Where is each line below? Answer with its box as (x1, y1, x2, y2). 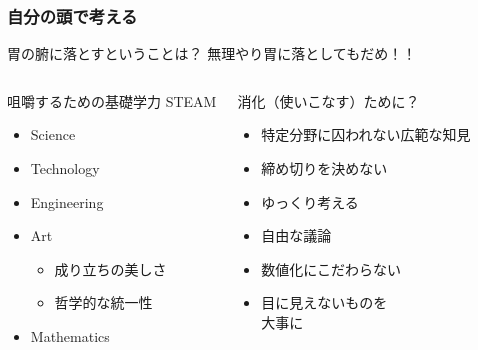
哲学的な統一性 (54, 292, 153, 313)
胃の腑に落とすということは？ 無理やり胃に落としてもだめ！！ (7, 43, 417, 64)
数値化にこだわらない (261, 258, 401, 279)
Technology (30, 158, 100, 178)
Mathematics (30, 325, 110, 346)
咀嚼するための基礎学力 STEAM (7, 90, 217, 111)
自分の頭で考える (7, 3, 138, 28)
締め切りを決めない (261, 158, 388, 178)
